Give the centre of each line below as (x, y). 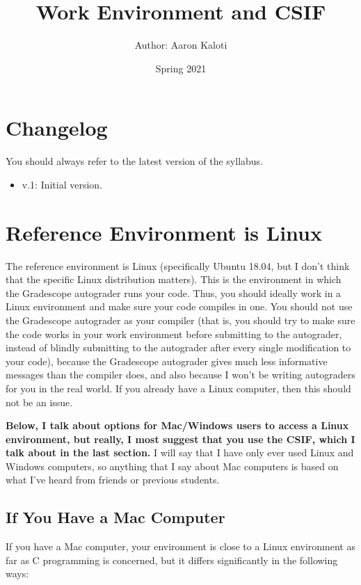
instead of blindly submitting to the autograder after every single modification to (178, 347)
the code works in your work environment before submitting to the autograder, (174, 334)
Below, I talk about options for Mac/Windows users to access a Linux (177, 425)
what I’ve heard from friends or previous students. (113, 480)
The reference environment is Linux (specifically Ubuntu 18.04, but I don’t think (178, 265)
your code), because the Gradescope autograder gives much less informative (167, 361)
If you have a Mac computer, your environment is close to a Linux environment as (180, 546)
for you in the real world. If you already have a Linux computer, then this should (178, 388)
